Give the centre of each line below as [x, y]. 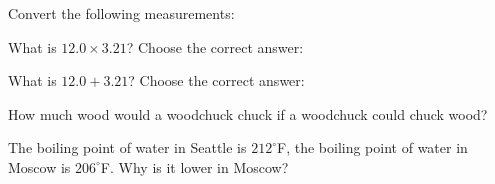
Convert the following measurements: [121, 13]
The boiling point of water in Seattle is [127, 147]
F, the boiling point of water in [372, 147]
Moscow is [39, 166]
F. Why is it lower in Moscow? [194, 166]
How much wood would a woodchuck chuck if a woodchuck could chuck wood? [248, 113]
